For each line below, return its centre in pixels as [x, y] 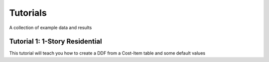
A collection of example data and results [51, 28]
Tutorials [28, 13]
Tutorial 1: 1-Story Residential [56, 42]
